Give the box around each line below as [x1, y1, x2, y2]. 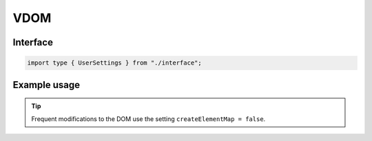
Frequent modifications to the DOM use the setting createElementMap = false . [31, 114, 266, 123]
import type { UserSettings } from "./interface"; [27, 59, 203, 67]
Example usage [12, 79, 81, 91]
